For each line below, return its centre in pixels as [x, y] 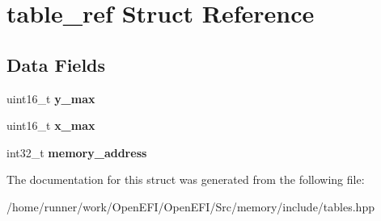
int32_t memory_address [77, 152]
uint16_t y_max [51, 98]
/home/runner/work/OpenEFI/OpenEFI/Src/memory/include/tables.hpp [190, 206]
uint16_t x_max [51, 125]
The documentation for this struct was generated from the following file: [186, 179]
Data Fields [56, 64]
